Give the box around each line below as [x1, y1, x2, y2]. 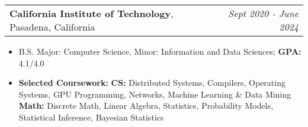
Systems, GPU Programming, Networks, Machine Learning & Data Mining [18, 88, 291, 100]
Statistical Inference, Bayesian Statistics [18, 111, 164, 123]
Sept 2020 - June [228, 6, 299, 20]
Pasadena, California [9, 20, 95, 34]
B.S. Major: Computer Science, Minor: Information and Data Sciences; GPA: [18, 45, 301, 57]
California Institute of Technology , [9, 6, 174, 20]
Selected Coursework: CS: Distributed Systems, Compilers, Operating [18, 76, 285, 89]
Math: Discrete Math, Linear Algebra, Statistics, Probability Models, [18, 99, 274, 112]
